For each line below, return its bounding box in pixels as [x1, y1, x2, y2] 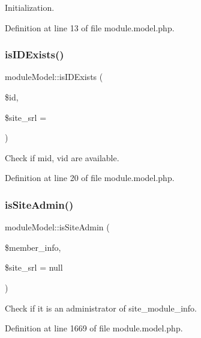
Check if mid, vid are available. [5, 151, 119, 164]
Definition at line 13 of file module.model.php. [5, 21, 175, 34]
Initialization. [5, 1, 55, 13]
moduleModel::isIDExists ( [5, 70, 103, 83]
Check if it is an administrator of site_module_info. [5, 301, 197, 314]
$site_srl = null [5, 261, 63, 274]
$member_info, [5, 241, 61, 253]
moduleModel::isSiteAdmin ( [5, 221, 110, 233]
